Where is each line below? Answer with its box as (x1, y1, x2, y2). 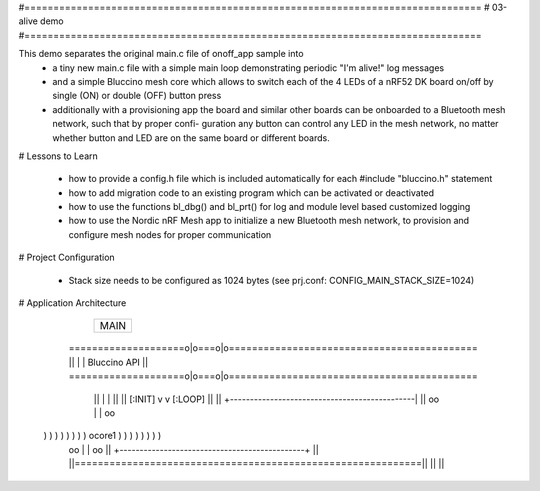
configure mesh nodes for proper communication (68, 228, 272, 240)
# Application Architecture (18, 297, 127, 309)
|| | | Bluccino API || (68, 356, 149, 368)
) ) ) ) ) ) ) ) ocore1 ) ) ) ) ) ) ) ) (43, 430, 162, 442)
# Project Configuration (18, 251, 115, 264)
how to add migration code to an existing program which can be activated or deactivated (68, 186, 435, 199)
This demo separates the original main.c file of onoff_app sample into (18, 48, 304, 60)
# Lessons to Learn (18, 150, 99, 162)
